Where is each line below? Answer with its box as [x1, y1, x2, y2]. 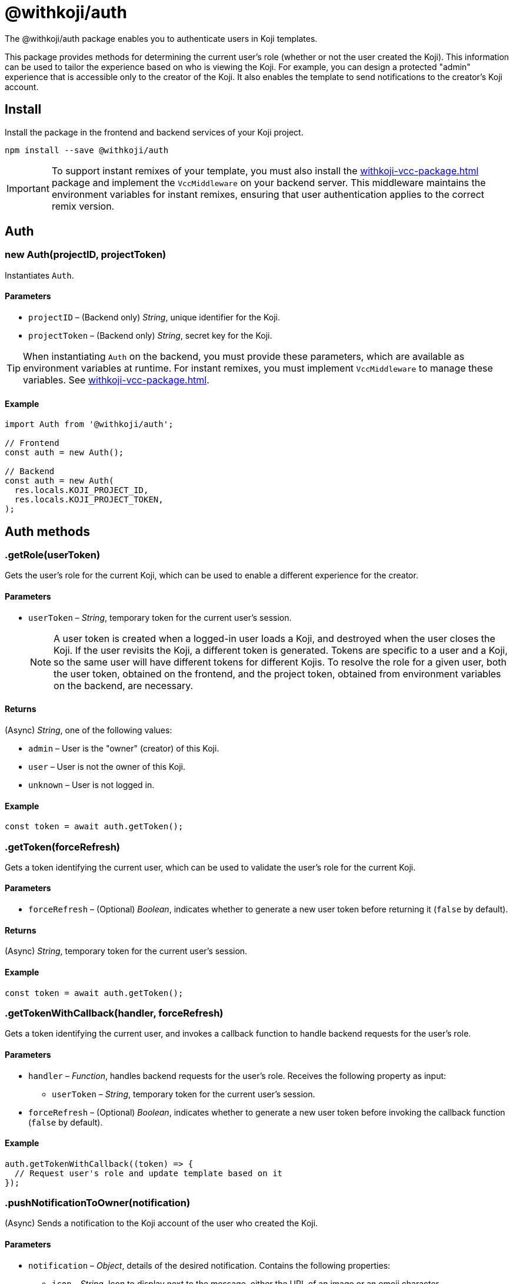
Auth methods [5, 524, 90, 539]
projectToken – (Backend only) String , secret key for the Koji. [28, 330, 272, 341]
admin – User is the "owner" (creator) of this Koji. [28, 743, 219, 753]
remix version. [51, 200, 115, 212]
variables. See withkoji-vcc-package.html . [23, 374, 209, 386]
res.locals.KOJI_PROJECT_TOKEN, [14, 495, 164, 505]
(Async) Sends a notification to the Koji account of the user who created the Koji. [5, 1218, 318, 1229]
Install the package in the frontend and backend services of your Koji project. [5, 127, 304, 137]
